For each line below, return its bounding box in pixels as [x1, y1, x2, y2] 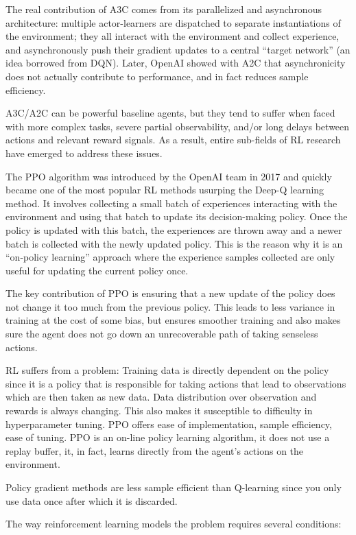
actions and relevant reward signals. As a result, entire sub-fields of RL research [5, 132, 341, 147]
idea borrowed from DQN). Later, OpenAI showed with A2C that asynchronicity [5, 56, 346, 70]
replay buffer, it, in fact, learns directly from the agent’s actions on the [5, 443, 304, 457]
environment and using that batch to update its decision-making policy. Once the [5, 209, 348, 224]
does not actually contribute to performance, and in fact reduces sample [5, 69, 309, 83]
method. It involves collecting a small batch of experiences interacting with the [5, 195, 337, 210]
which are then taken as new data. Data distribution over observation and [5, 390, 317, 404]
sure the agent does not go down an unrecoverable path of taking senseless [5, 326, 318, 341]
